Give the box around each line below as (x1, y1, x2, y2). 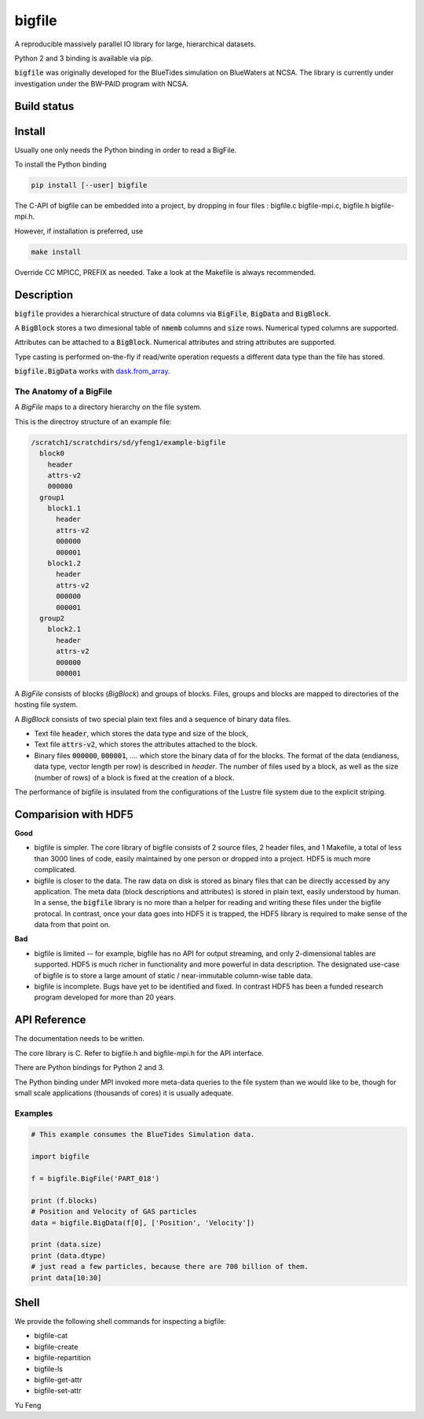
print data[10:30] (31, 1273, 102, 1282)
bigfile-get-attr (34, 1375, 82, 1384)
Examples (14, 1108, 53, 1119)
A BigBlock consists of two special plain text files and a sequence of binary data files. (14, 714, 291, 724)
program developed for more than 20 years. (34, 992, 177, 1002)
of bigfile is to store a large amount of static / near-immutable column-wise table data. (34, 970, 313, 980)
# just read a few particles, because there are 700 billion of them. (31, 1262, 309, 1271)
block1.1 (47, 504, 82, 513)
